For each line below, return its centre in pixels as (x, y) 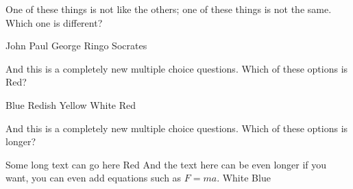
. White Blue (244, 178)
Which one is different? (54, 22)
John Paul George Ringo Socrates (76, 46)
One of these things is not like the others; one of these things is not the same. (169, 9)
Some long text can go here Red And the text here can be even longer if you (166, 164)
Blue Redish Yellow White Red (71, 104)
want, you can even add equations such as (94, 178)
